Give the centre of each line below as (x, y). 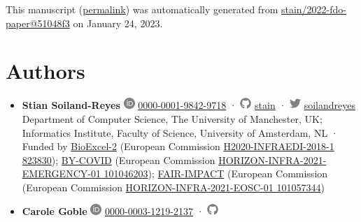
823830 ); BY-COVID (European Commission (119, 160)
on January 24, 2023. (118, 23)
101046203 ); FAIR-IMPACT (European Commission (216, 173)
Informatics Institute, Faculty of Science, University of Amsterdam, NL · (180, 132)
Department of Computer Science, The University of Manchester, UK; (172, 118)
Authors (45, 71)
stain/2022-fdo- (313, 9)
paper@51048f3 (38, 23)
